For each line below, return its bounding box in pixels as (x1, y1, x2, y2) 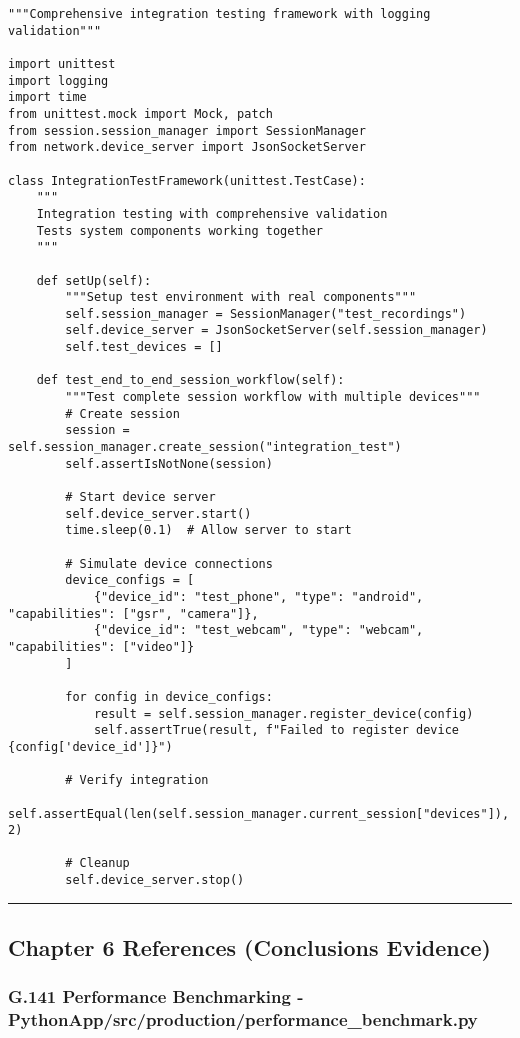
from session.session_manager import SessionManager (8, 123, 366, 138)
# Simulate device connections (65, 556, 273, 571)
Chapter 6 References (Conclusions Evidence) (8, 932, 491, 963)
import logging (8, 73, 109, 88)
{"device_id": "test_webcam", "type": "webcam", (93, 623, 424, 638)
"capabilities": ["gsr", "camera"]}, (8, 606, 259, 621)
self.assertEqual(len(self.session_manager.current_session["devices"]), (8, 806, 510, 821)
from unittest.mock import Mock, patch (8, 106, 273, 121)
